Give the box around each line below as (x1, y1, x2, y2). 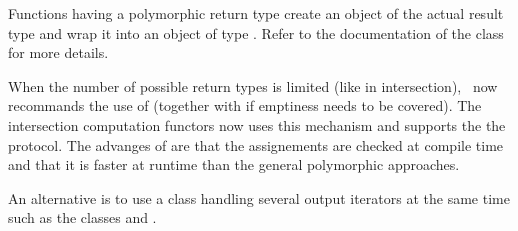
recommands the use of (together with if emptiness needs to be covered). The (8, 95, 482, 116)
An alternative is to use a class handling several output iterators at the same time (8, 187, 510, 208)
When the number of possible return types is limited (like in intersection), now (8, 75, 498, 96)
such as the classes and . (8, 207, 157, 228)
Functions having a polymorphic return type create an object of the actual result (8, 3, 504, 23)
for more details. (8, 42, 109, 63)
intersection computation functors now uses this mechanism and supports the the (8, 114, 506, 135)
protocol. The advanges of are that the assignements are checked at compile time (8, 134, 504, 155)
